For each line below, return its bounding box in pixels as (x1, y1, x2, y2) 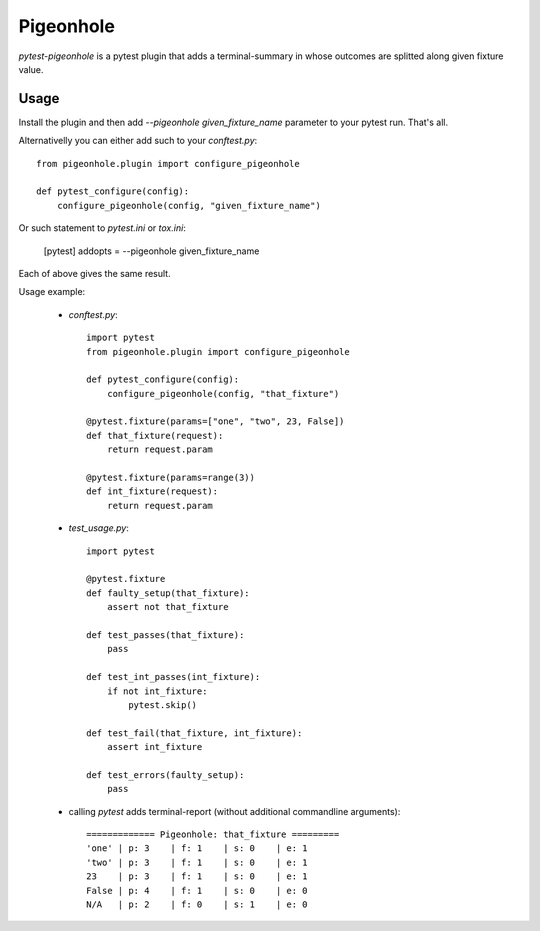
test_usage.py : (68, 522, 130, 534)
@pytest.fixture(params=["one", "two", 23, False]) (86, 416, 345, 427)
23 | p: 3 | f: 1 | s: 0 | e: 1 (86, 871, 309, 882)
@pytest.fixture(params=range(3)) (86, 472, 255, 484)
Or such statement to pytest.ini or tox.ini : (18, 222, 187, 234)
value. (18, 63, 44, 75)
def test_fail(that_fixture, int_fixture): (86, 727, 303, 739)
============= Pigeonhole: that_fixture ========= (86, 829, 340, 840)
